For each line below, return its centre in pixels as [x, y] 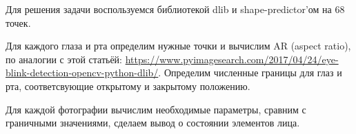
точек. [18, 22]
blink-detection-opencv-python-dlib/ [82, 72]
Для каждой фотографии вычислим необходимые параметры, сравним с [156, 109]
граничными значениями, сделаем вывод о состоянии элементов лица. [153, 123]
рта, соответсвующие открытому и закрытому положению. [128, 86]
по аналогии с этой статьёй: [64, 59]
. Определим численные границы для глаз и [250, 72]
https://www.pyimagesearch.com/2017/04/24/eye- [232, 59]
